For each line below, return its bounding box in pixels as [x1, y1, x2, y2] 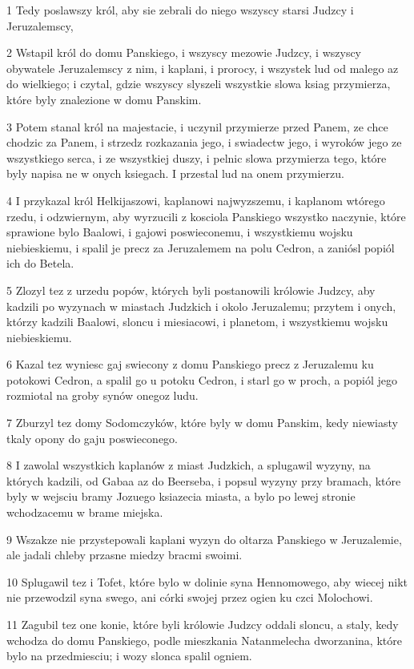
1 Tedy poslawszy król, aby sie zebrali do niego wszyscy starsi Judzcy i [6, 2, 354, 18]
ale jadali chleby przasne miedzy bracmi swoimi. [6, 546, 243, 563]
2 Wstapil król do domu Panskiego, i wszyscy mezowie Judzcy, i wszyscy [6, 44, 362, 61]
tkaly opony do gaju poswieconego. [6, 429, 178, 446]
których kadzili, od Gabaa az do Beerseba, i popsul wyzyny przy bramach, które [6, 472, 401, 489]
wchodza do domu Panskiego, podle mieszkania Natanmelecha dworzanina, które [6, 631, 402, 648]
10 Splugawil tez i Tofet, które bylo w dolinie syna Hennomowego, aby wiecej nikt [6, 573, 408, 590]
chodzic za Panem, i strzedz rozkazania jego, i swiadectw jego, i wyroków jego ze [6, 134, 402, 151]
